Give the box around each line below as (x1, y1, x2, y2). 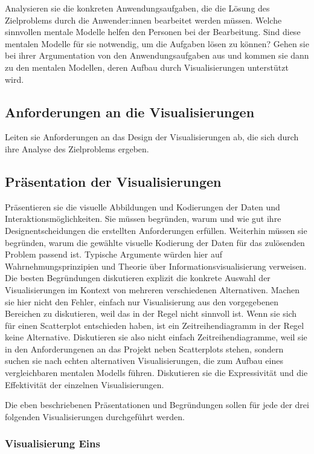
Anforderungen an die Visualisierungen (5, 102, 255, 121)
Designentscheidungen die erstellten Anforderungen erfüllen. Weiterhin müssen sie (5, 224, 307, 236)
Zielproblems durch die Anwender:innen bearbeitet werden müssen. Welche (5, 13, 282, 26)
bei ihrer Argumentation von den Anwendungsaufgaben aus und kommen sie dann (5, 49, 309, 62)
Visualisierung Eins (5, 436, 100, 451)
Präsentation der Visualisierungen (5, 172, 222, 190)
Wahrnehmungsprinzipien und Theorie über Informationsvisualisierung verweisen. (5, 259, 307, 272)
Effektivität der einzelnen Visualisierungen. (5, 378, 164, 391)
